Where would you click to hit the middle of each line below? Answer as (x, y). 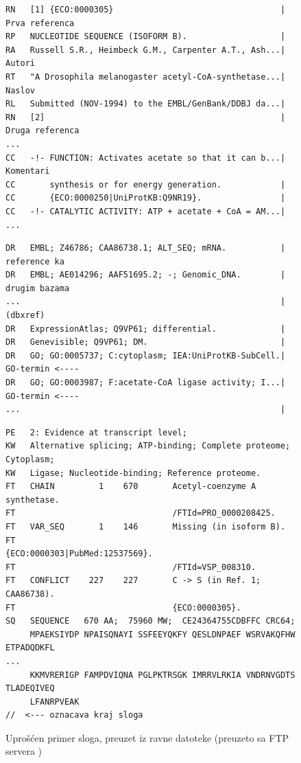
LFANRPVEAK (55, 702)
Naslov (20, 90)
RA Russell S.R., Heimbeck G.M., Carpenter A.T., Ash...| (146, 50)
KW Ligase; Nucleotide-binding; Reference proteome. (133, 473)
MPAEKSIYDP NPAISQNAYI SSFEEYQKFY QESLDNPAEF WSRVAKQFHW (162, 634)
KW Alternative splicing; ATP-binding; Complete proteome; (148, 446)
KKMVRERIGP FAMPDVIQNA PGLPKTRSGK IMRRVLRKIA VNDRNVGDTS (162, 675)
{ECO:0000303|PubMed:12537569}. (79, 554)
